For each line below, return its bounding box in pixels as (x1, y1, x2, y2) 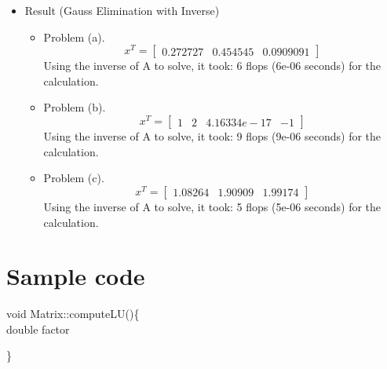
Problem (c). (43, 170, 104, 186)
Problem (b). (43, 99, 106, 115)
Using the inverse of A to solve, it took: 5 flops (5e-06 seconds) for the (43, 198, 382, 214)
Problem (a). (43, 28, 105, 45)
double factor (6, 320, 70, 337)
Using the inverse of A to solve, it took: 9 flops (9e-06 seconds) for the (43, 128, 382, 144)
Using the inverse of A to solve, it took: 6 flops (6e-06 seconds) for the (43, 57, 382, 74)
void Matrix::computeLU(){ (6, 305, 140, 322)
